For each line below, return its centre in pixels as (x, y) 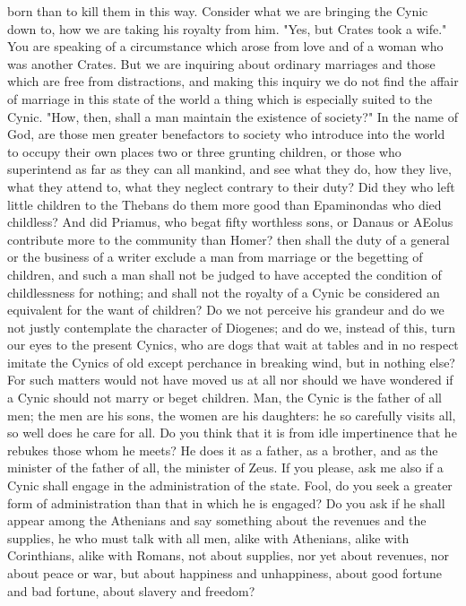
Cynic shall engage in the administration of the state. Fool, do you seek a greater (230, 485)
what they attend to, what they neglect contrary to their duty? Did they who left (231, 186)
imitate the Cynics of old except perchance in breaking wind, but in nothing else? (231, 362)
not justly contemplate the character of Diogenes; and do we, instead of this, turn (231, 327)
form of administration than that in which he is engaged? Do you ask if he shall (226, 502)
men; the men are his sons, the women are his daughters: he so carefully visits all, (232, 415)
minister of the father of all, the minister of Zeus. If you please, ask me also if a (225, 467)
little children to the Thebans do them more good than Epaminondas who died (224, 204)
